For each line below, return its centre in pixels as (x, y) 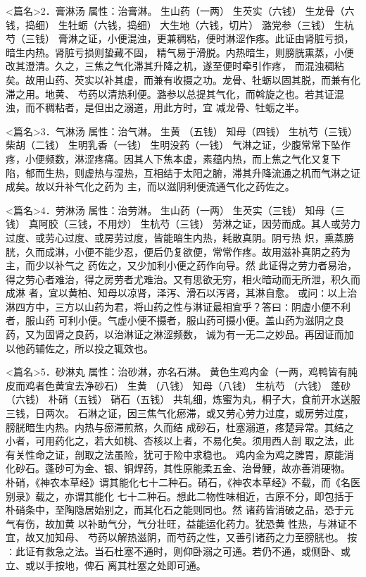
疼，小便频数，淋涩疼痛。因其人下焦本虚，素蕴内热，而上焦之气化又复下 (173, 158)
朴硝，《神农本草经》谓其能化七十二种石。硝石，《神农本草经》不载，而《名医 (183, 482)
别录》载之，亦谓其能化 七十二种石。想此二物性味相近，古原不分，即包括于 (180, 496)
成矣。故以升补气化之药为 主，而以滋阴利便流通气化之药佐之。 (150, 186)
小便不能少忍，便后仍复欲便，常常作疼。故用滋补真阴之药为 (212, 251)
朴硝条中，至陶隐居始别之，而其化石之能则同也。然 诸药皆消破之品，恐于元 (180, 510)
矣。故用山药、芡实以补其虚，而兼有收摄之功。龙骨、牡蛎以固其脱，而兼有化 (183, 79)
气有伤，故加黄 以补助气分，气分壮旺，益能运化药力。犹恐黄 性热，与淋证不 (182, 523)
